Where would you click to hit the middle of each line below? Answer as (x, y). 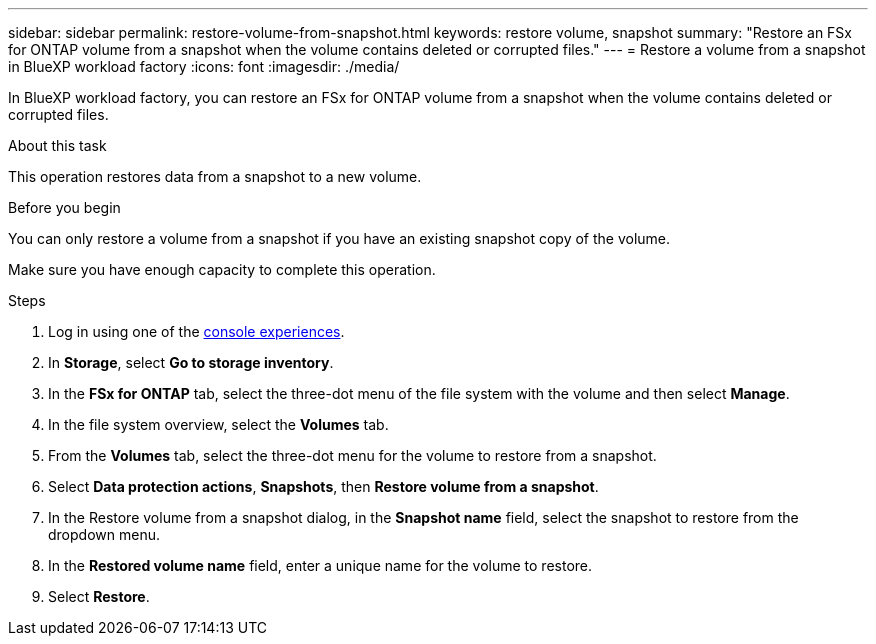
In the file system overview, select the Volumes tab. (218, 424)
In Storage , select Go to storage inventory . (191, 362)
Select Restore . (99, 596)
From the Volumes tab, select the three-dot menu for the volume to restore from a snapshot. (352, 455)
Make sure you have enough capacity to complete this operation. (222, 269)
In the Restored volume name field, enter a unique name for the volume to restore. (320, 565)
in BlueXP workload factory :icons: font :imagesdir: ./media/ (204, 66)
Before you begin (64, 207)
